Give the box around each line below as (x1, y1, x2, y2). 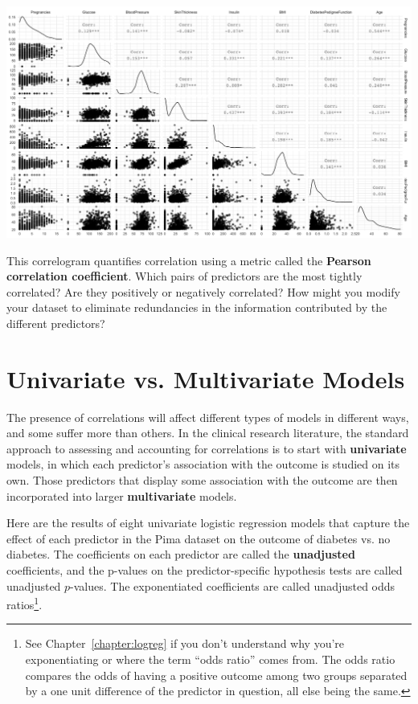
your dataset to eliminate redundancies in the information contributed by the (6, 299, 387, 316)
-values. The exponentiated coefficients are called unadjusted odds (70, 577, 395, 594)
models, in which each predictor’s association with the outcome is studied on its (6, 456, 400, 473)
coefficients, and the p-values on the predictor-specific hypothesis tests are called (6, 561, 403, 578)
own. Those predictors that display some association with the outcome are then (6, 471, 398, 488)
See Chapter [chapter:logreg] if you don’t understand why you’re (25, 635, 345, 652)
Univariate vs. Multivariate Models (6, 362, 405, 395)
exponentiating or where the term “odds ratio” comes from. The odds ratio (25, 650, 395, 667)
